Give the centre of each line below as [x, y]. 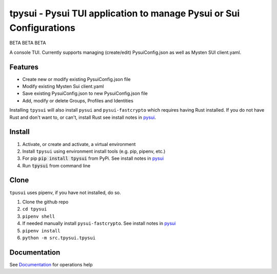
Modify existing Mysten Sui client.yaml [63, 87]
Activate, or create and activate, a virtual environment [79, 144]
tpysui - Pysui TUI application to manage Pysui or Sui [125, 13]
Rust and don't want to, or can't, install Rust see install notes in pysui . [83, 117]
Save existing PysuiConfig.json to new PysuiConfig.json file [85, 93]
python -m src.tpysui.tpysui [59, 238]
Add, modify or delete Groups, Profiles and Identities [78, 100]
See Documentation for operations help [51, 264]
